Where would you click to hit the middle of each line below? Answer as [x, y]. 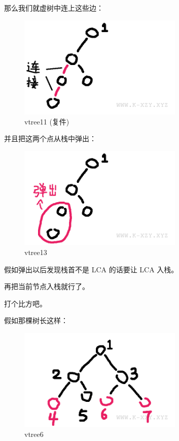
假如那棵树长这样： [36, 320]
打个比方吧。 [25, 303]
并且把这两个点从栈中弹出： [50, 138]
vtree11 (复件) [47, 121]
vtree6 [34, 434]
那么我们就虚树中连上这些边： [54, 8]
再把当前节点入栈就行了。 [47, 286]
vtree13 [36, 252]
